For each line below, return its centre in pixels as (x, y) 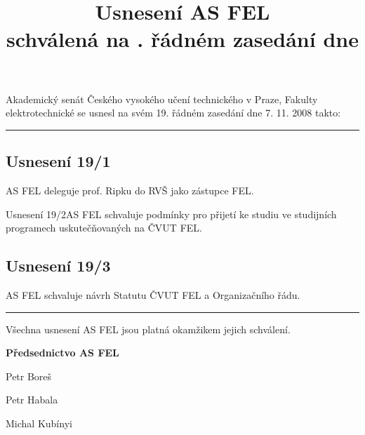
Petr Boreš (29, 376)
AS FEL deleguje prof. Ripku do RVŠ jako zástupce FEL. (130, 190)
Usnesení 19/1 (58, 161)
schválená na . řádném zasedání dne (182, 39)
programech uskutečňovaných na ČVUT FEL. (104, 228)
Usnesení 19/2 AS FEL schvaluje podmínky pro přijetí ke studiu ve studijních (171, 214)
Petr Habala (32, 400)
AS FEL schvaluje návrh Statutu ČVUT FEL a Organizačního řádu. (153, 294)
